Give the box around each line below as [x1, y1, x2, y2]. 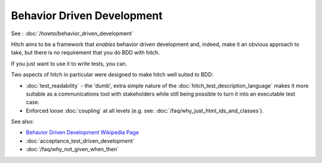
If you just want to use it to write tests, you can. [11, 60, 128, 67]
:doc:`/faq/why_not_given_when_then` [26, 146, 119, 153]
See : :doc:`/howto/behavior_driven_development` [11, 30, 134, 37]
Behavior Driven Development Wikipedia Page [26, 129, 140, 136]
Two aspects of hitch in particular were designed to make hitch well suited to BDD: [11, 71, 214, 78]
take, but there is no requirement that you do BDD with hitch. [11, 49, 160, 56]
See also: [11, 118, 34, 125]
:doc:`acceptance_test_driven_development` [26, 137, 135, 144]
